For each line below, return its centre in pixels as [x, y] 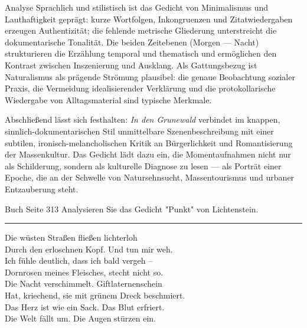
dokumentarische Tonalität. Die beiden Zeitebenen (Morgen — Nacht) [132, 42]
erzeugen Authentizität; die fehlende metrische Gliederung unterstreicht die [141, 30]
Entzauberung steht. [42, 188]
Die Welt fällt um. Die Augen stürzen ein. [81, 318]
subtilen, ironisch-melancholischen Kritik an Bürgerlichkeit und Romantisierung [149, 142]
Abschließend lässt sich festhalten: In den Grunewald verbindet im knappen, [143, 119]
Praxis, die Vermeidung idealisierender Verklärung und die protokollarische [140, 88]
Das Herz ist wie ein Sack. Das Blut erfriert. [85, 306]
